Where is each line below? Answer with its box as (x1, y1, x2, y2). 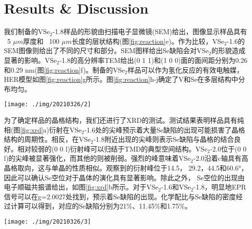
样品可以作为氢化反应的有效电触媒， (127, 64, 244, 75)
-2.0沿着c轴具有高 (193, 153, 249, 163)
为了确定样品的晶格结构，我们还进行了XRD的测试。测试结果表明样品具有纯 (4, 114, 244, 125)
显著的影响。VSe (4, 55, 57, 65)
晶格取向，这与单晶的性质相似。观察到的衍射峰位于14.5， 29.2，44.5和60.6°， (4, 162, 248, 172)
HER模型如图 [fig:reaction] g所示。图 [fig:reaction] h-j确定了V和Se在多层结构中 (4, 74, 238, 84)
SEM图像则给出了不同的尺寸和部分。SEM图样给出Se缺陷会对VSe (4, 45, 209, 56)
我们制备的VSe (4, 26, 50, 37)
